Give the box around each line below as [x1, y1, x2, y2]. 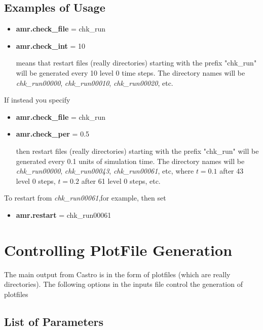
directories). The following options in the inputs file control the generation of [4, 279, 243, 289]
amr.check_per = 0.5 [16, 128, 90, 139]
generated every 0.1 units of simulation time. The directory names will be [16, 155, 245, 166]
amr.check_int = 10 [16, 40, 85, 51]
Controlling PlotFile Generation [4, 239, 233, 260]
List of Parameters [4, 313, 104, 329]
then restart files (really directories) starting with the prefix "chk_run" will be [16, 145, 259, 156]
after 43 [219, 166, 244, 176]
